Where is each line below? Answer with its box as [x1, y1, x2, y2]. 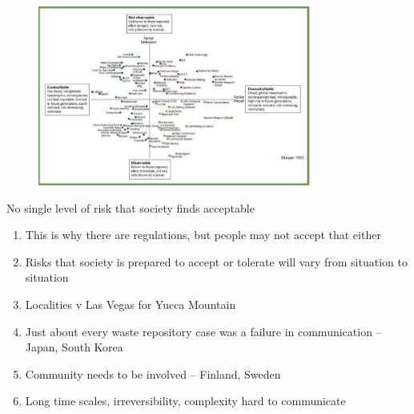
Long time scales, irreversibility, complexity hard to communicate [25, 392, 346, 409]
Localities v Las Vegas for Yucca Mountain [25, 296, 236, 313]
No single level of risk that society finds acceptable [6, 199, 255, 216]
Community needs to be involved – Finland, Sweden [25, 365, 281, 382]
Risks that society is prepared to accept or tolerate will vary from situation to [25, 253, 408, 270]
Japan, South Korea [25, 339, 123, 355]
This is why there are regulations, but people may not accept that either [25, 226, 381, 243]
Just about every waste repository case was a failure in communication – [25, 323, 382, 339]
